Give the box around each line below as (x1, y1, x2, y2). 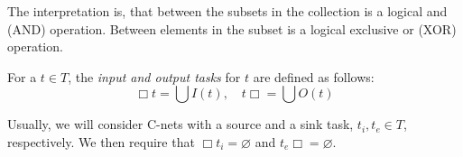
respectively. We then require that (7, 132, 195, 151)
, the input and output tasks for (68, 67, 241, 86)
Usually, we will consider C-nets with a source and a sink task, (7, 115, 354, 134)
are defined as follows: (253, 67, 375, 86)
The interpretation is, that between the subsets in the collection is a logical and (7, 2, 448, 20)
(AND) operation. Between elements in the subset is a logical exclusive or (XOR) (7, 19, 457, 38)
